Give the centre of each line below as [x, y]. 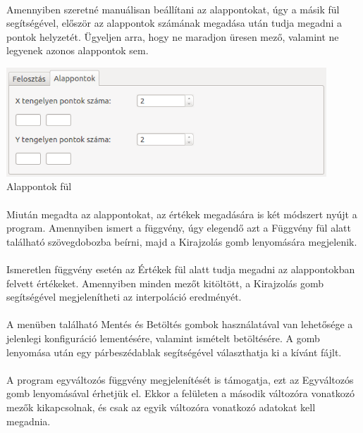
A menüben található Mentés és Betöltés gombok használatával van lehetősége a [180, 324]
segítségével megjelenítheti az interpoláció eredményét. [124, 297]
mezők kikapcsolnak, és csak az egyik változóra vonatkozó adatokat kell [161, 407]
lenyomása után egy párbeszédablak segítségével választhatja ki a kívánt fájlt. [174, 352]
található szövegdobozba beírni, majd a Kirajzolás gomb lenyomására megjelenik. [182, 241]
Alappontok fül [39, 186]
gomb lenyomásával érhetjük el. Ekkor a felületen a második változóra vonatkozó [180, 393]
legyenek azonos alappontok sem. [78, 50]
